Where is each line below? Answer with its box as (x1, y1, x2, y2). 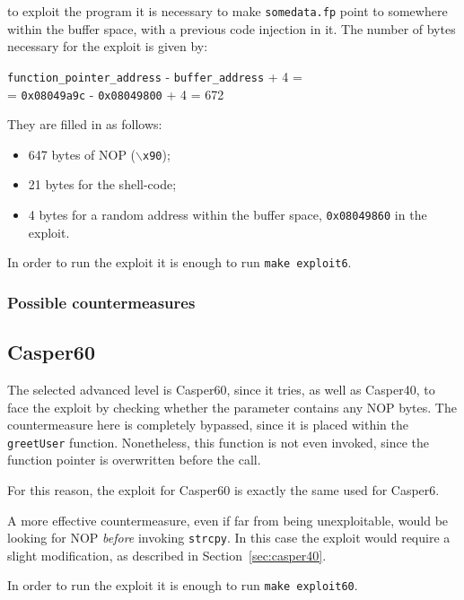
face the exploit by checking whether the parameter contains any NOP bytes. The (7, 397, 457, 416)
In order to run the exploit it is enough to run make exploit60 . (7, 576, 358, 595)
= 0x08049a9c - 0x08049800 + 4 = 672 (7, 84, 224, 103)
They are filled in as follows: (7, 115, 162, 134)
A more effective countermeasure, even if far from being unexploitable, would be (7, 510, 449, 529)
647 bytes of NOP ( (28, 144, 136, 163)
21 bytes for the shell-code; (28, 175, 177, 194)
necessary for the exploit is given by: (7, 37, 208, 56)
